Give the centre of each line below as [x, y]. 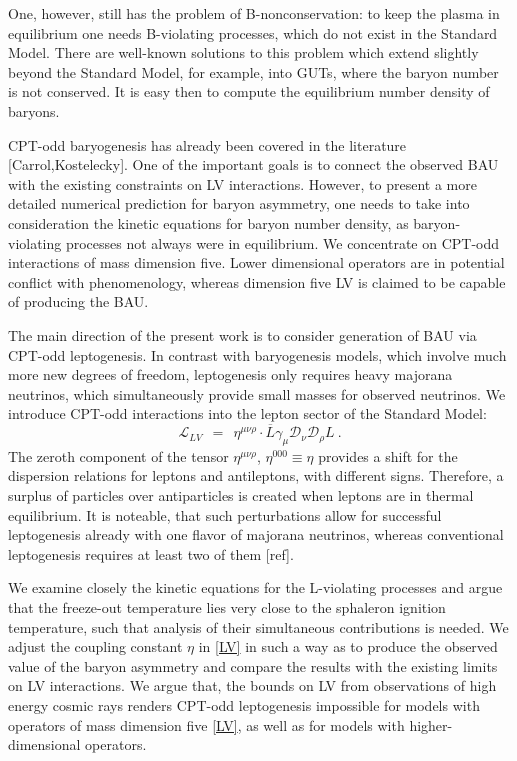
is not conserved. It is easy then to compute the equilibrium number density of [249, 91]
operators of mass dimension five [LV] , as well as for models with [206, 724]
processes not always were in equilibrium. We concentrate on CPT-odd [282, 242]
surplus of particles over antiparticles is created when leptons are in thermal [241, 495]
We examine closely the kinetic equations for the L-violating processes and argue [255, 587]
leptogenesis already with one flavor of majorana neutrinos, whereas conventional [256, 534]
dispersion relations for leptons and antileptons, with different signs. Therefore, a [256, 475]
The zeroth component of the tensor [118, 455]
